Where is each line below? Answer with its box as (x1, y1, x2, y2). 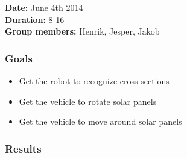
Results (5, 140, 42, 156)
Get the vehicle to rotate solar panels (19, 94, 157, 107)
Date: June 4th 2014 (5, 1, 83, 13)
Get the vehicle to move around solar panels (19, 115, 182, 128)
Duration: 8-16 (5, 13, 65, 25)
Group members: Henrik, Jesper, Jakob (5, 25, 160, 38)
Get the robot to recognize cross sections (19, 74, 170, 87)
